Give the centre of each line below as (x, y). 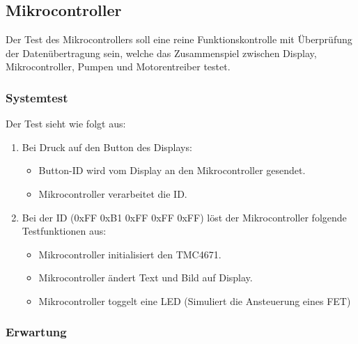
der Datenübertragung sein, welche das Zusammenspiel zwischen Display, (161, 53)
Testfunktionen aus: (64, 231)
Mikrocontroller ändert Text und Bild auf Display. (146, 277)
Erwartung (36, 332)
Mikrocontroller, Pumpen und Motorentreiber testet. (118, 67)
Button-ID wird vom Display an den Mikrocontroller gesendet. (172, 170)
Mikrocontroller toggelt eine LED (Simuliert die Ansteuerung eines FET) (195, 300)
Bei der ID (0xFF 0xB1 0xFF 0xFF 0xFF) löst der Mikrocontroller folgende (184, 217)
